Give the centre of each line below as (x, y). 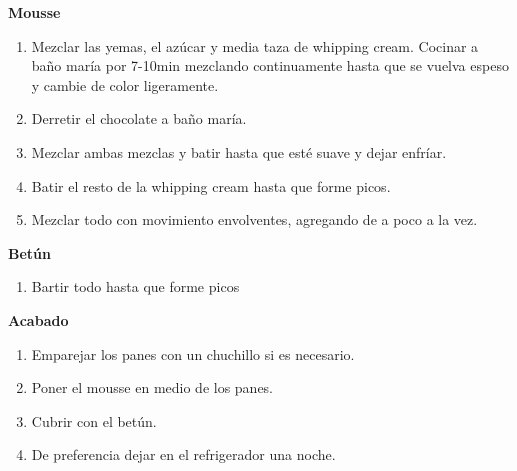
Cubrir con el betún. (94, 420)
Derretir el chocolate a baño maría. (139, 118)
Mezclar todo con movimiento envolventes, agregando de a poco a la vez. (254, 219)
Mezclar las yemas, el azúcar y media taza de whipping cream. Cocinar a (255, 45)
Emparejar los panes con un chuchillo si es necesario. (193, 353)
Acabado (38, 319)
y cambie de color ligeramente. (125, 84)
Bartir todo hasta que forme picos (135, 286)
